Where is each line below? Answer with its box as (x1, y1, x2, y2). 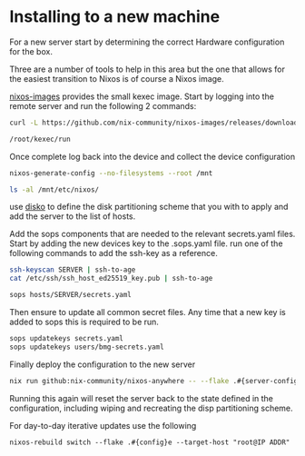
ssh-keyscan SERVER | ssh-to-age (9, 265, 136, 274)
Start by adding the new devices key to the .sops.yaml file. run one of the (9, 238, 283, 249)
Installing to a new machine (9, 6, 221, 27)
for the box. (9, 45, 53, 56)
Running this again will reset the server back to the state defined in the (9, 392, 274, 403)
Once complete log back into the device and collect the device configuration (9, 151, 296, 162)
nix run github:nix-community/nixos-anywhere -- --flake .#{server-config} (9, 376, 302, 385)
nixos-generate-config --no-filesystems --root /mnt (9, 168, 213, 178)
